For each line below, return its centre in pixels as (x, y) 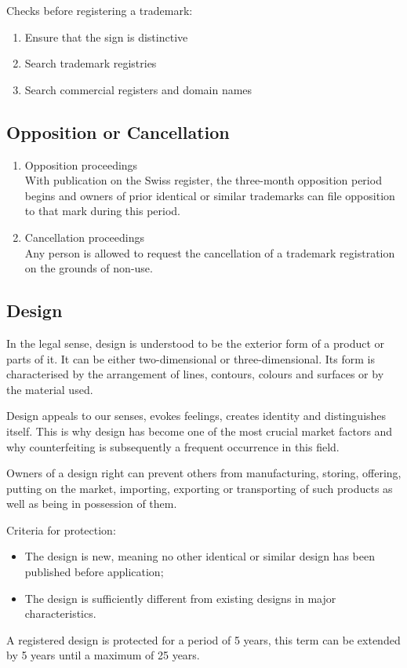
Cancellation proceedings (84, 237)
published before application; (94, 572)
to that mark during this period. (102, 211)
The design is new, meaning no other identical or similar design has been (200, 556)
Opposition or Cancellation (118, 131)
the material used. (50, 389)
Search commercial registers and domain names (138, 89)
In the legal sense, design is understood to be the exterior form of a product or (196, 343)
